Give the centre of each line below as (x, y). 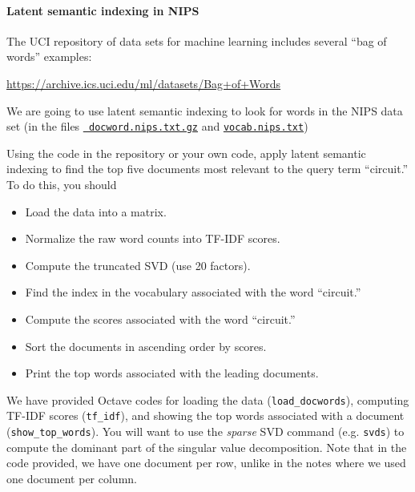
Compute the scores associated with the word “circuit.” (160, 319)
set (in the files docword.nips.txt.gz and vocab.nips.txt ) (157, 126)
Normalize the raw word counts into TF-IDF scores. (153, 238)
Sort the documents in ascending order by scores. (146, 346)
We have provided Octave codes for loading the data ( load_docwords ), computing (208, 399)
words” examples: (49, 56)
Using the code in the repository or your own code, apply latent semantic (186, 153)
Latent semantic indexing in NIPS (103, 10)
